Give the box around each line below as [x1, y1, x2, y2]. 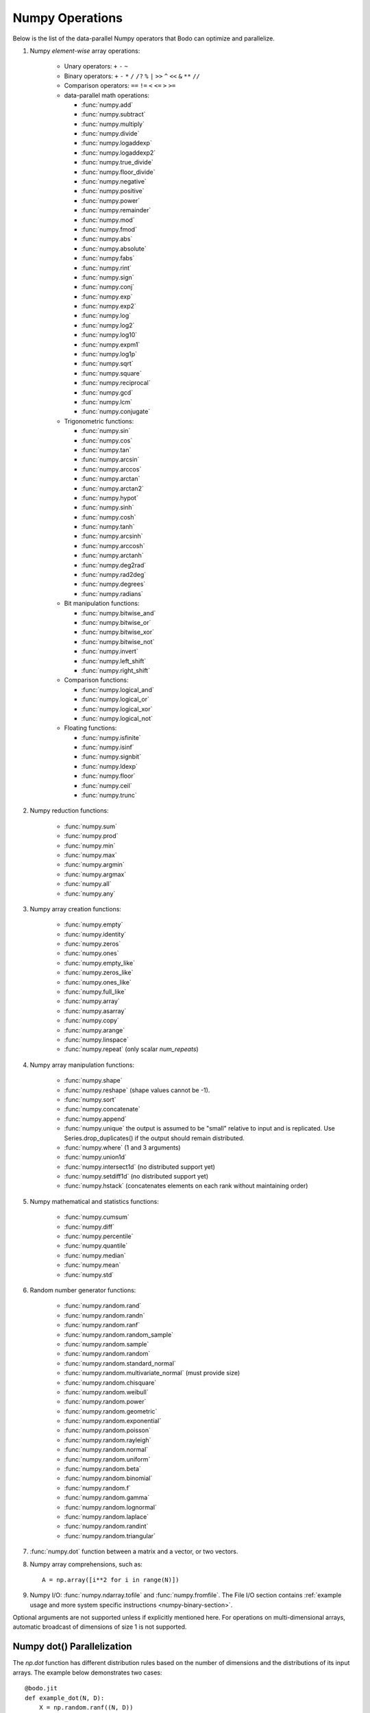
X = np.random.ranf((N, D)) [38, 1703, 134, 1711]
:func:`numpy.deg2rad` [81, 560, 147, 569]
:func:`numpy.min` [64, 841, 116, 850]
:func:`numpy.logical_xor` [81, 704, 153, 713]
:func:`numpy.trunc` [81, 791, 137, 800]
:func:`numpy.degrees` [81, 580, 146, 589]
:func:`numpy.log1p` [81, 350, 137, 358]
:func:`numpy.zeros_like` [64, 968, 134, 976]
